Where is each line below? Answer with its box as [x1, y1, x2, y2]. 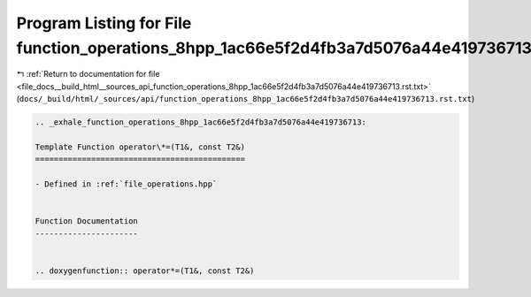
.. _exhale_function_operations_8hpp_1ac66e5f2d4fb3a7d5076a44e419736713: [35, 118, 367, 127]
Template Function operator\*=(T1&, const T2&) [35, 141, 245, 152]
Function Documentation [35, 217, 139, 226]
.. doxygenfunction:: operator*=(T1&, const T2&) [35, 265, 255, 276]
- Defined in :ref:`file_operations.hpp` [35, 179, 218, 189]
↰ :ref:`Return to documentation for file [16, 69, 160, 80]
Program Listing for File [16, 13, 192, 33]
